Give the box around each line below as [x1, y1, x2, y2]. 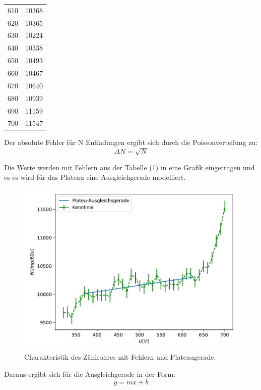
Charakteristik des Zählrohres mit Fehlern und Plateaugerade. [24, 352, 216, 362]
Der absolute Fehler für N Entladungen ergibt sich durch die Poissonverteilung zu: [4, 137, 258, 148]
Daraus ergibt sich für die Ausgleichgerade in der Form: [4, 368, 175, 379]
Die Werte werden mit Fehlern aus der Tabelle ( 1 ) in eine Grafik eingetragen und [4, 162, 255, 172]
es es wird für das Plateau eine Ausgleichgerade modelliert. [4, 172, 186, 182]
